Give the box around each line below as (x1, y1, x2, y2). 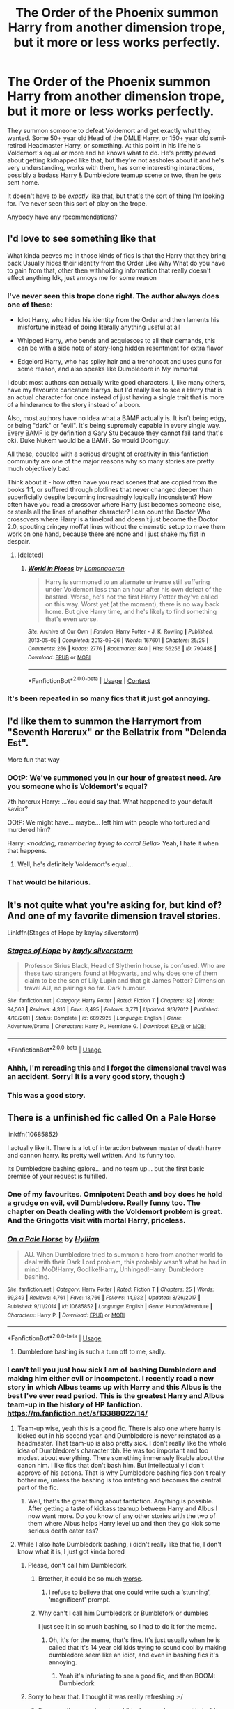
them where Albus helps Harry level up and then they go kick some (27, 1519, 221, 1528)
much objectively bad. (7, 465, 71, 473)
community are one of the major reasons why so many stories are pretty (7, 457, 214, 466)
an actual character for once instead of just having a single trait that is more (7, 393, 224, 401)
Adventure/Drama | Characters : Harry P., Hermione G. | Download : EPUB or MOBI (7, 1023, 207, 1030)
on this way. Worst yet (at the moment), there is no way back (45, 600, 219, 608)
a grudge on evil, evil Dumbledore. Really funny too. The (7, 1198, 201, 1208)
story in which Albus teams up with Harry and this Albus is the (7, 1382, 222, 1392)
